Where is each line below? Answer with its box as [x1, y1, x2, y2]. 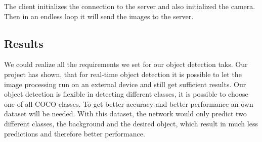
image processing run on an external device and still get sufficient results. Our [4, 79, 246, 89]
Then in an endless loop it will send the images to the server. [4, 11, 194, 21]
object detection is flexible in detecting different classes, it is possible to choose [4, 89, 248, 99]
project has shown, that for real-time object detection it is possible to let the [4, 68, 242, 79]
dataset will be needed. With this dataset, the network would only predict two [4, 108, 247, 119]
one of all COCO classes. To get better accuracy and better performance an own [4, 98, 253, 109]
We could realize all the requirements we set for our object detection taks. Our [4, 59, 248, 69]
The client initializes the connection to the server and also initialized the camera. [4, 1, 255, 11]
